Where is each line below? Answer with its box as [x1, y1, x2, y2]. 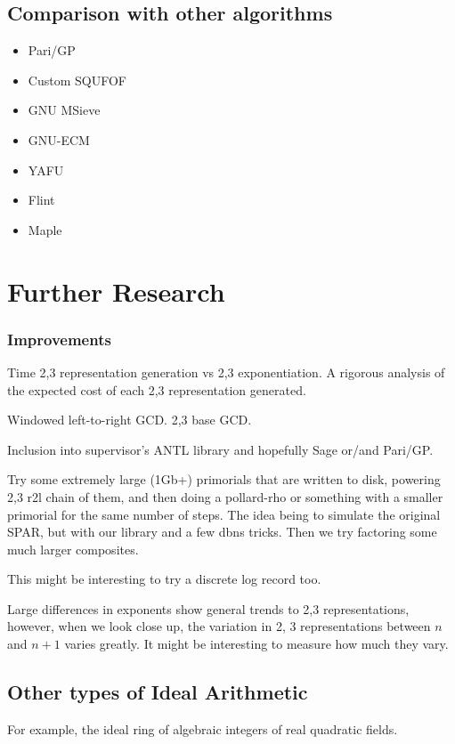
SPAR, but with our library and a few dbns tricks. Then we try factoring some [7, 522, 437, 541]
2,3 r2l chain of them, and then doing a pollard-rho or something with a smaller [7, 487, 443, 505]
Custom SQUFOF [28, 70, 126, 89]
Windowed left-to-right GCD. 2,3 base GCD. [7, 410, 252, 429]
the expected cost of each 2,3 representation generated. [7, 380, 306, 399]
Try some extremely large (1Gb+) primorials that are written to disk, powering [7, 470, 441, 489]
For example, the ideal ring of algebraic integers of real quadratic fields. [7, 719, 398, 738]
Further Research [7, 272, 225, 309]
